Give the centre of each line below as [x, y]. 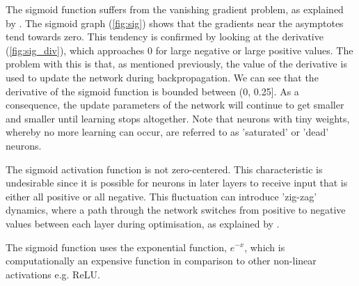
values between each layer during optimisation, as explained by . [143, 223]
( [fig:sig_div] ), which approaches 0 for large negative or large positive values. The [179, 50]
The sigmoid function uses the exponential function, [116, 247]
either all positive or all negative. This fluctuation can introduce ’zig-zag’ [161, 196]
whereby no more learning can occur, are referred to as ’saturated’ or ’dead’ [167, 132]
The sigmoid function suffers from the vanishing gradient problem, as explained [175, 9]
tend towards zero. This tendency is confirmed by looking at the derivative [165, 37]
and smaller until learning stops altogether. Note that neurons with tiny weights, [178, 118]
